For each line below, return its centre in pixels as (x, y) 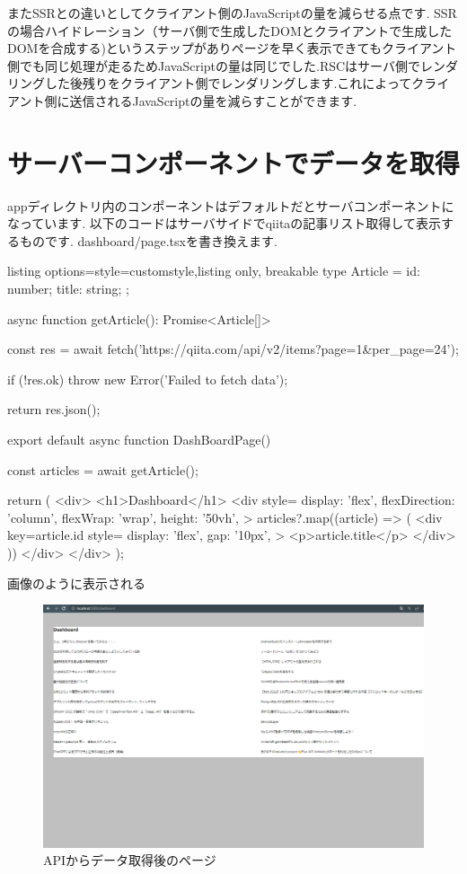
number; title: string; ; (68, 289)
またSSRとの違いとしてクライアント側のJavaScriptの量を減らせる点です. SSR (232, 13)
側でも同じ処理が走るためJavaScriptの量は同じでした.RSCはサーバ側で (214, 65)
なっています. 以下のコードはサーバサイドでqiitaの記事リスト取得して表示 (224, 223)
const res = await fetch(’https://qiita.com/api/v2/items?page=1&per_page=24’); (233, 349)
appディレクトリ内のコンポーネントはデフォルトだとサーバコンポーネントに (231, 205)
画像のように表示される (76, 583)
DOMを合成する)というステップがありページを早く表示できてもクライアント (232, 48)
